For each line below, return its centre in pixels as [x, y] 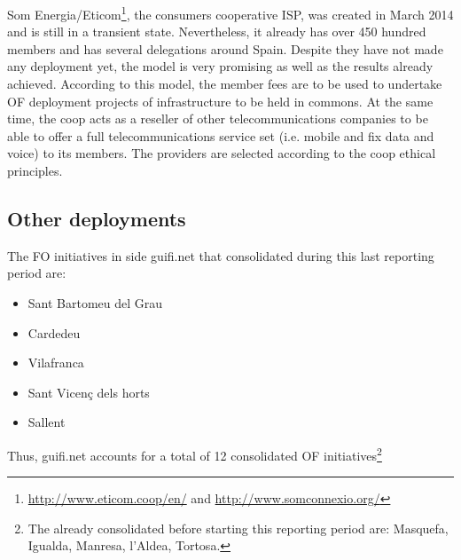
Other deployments [97, 218]
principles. [35, 170]
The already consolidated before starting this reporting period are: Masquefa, [238, 528]
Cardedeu [54, 332]
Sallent [47, 422]
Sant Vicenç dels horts [89, 392]
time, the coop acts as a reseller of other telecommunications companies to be [218, 118]
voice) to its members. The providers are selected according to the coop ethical [222, 153]
